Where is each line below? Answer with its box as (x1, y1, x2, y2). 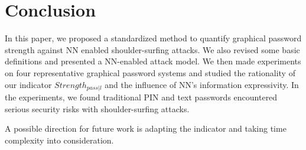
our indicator (5, 78, 52, 90)
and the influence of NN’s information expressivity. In (105, 78, 299, 90)
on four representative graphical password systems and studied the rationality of (5, 66, 295, 79)
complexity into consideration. (5, 133, 114, 146)
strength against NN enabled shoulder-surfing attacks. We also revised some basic (5, 43, 300, 56)
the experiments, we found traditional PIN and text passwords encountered (5, 90, 278, 103)
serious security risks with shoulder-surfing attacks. (5, 102, 190, 115)
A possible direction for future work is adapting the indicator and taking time (5, 122, 287, 135)
